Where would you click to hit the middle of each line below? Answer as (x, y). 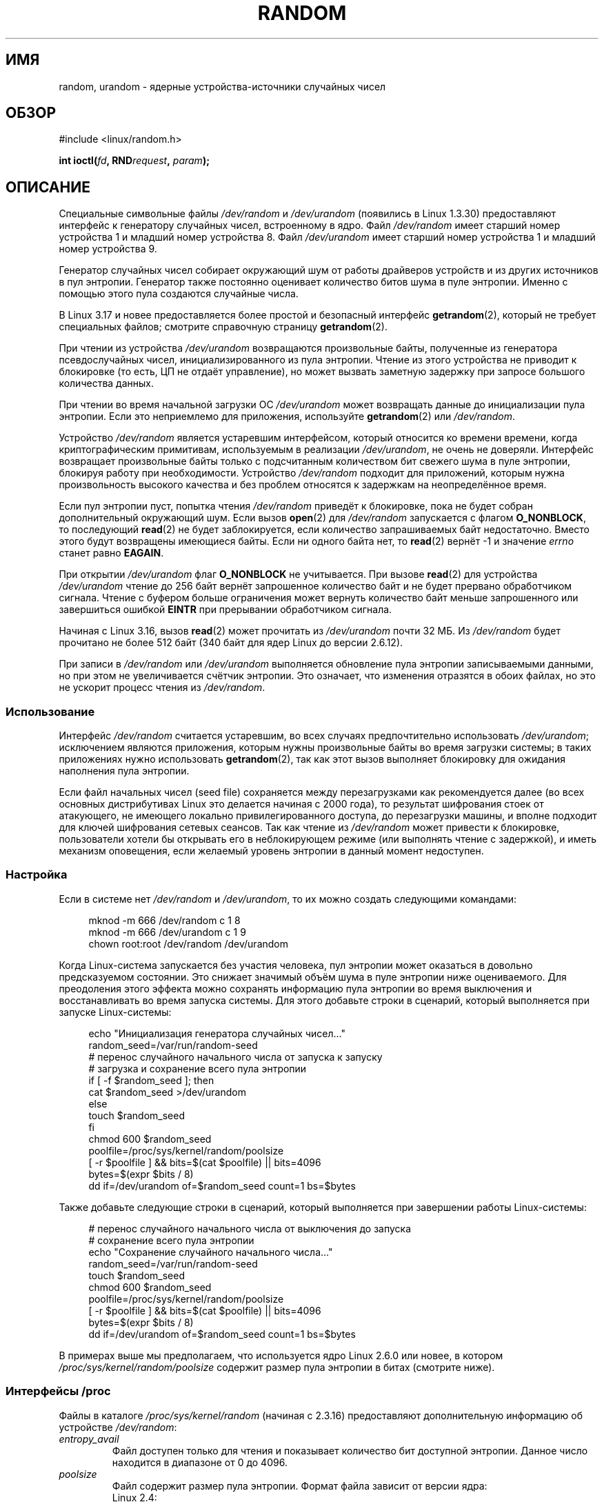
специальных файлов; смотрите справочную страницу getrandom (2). (223, 327)
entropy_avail (89, 1439)
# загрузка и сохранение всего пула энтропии (198, 1068)
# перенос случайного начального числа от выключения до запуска (250, 1228)
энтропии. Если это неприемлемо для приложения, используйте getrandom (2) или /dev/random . (287, 417)
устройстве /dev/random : (118, 1427)
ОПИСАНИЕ (48, 187)
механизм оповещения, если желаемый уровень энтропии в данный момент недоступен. (271, 851)
